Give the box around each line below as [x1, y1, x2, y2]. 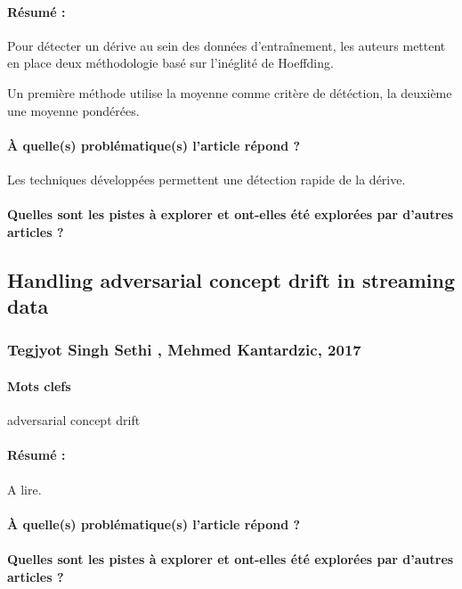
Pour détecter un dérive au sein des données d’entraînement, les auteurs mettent [7, 36, 446, 54]
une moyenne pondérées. [7, 101, 140, 119]
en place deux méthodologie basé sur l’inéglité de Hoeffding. [7, 53, 334, 72]
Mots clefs [7, 376, 71, 395]
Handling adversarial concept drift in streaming [7, 266, 455, 293]
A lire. [7, 479, 42, 498]
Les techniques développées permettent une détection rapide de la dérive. [7, 169, 406, 188]
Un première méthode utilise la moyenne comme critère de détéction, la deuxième [7, 83, 452, 102]
